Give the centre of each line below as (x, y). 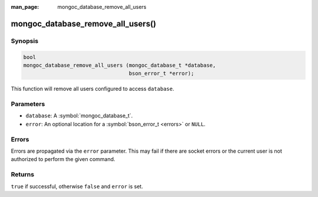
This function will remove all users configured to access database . (92, 89)
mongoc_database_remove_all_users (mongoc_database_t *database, (120, 65)
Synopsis (24, 41)
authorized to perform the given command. (63, 159)
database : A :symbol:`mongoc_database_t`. (79, 116)
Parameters (28, 104)
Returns (23, 175)
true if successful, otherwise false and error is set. (77, 186)
